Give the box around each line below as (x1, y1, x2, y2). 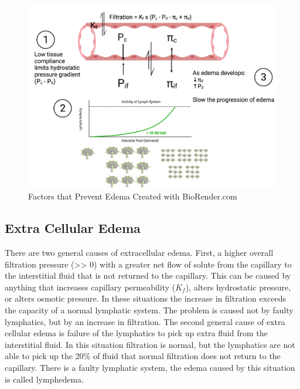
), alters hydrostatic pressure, (185, 280, 291, 293)
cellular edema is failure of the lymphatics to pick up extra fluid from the (5, 327, 268, 339)
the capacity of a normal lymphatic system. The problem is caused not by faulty (5, 303, 294, 316)
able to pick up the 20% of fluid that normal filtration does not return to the (5, 350, 281, 362)
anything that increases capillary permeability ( (5, 280, 176, 293)
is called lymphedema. (5, 373, 84, 385)
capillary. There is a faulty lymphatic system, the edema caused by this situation (5, 361, 295, 373)
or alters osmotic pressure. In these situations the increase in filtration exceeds (5, 292, 286, 305)
